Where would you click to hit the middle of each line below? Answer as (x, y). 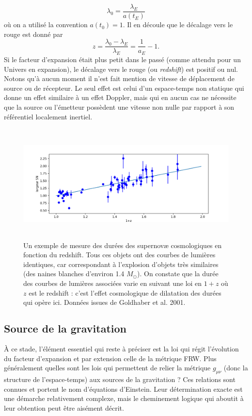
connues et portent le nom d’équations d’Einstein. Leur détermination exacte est (123, 389)
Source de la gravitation (65, 328)
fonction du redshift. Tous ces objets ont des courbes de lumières (119, 255)
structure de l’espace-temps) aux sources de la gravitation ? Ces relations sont (120, 379)
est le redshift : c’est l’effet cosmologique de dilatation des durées (125, 292)
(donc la (236, 368)
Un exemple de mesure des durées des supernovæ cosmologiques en (123, 245)
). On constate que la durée (178, 274)
